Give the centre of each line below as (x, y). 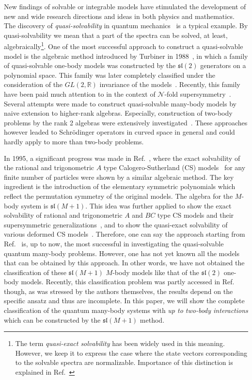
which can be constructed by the (52, 320)
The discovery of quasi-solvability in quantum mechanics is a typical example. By (126, 26)
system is (35, 205)
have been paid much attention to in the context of (80, 94)
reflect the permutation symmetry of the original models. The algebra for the (118, 196)
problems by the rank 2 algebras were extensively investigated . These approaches (126, 122)
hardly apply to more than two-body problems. (74, 141)
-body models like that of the (156, 272)
